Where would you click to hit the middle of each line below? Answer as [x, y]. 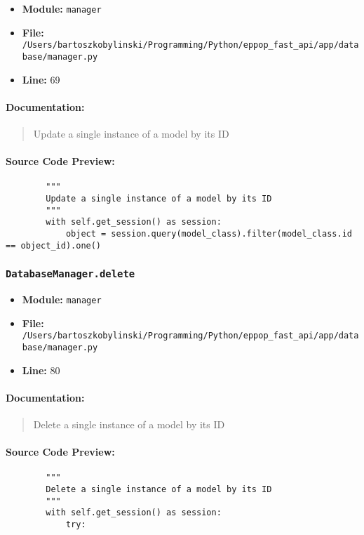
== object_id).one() [54, 245]
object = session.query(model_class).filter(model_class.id [209, 233]
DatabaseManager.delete [70, 274]
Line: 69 [41, 79]
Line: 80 [41, 370]
